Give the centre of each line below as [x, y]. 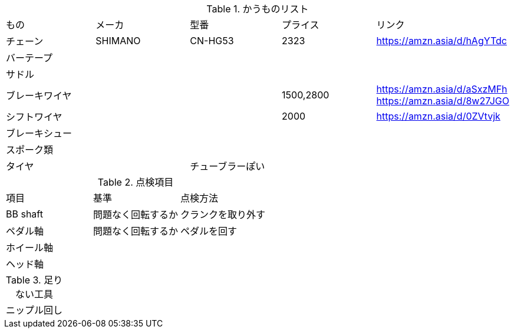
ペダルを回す [209, 231]
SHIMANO [118, 41]
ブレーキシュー [39, 133]
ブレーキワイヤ [39, 95]
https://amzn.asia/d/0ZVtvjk [438, 116]
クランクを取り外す [223, 215]
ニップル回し [34, 310]
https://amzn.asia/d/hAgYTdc [441, 41]
